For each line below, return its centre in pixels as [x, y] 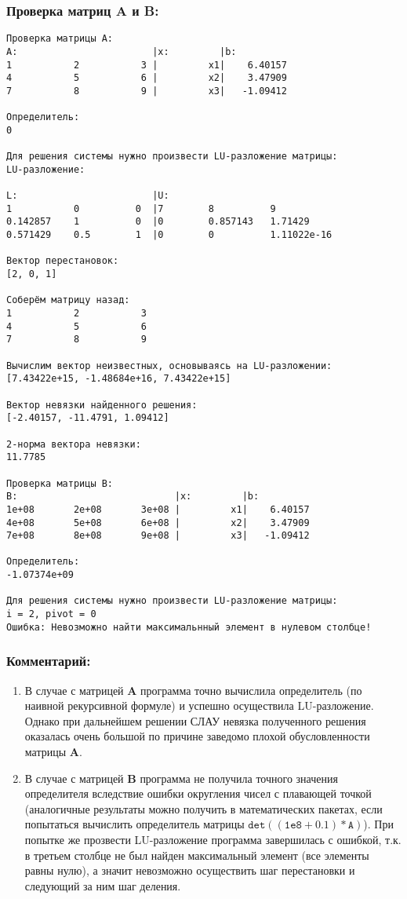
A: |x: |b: [122, 51]
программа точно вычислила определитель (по [251, 690]
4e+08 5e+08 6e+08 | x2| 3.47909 [158, 523]
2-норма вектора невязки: [74, 444]
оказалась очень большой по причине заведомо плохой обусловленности [197, 736]
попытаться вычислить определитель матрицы [134, 824]
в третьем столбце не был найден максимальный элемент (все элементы [197, 855]
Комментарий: [49, 661]
